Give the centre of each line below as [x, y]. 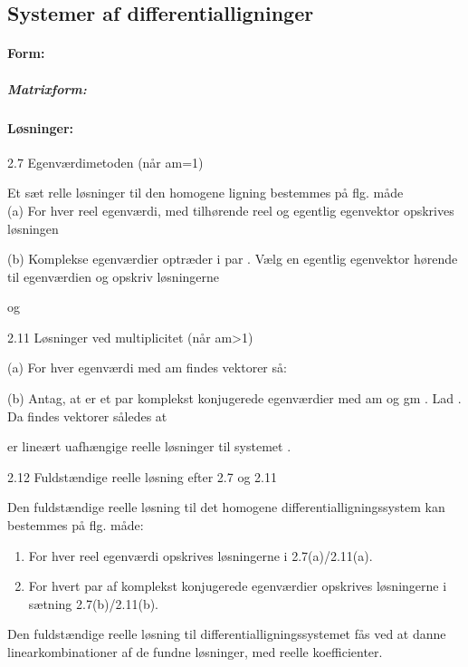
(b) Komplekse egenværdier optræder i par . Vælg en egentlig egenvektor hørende [233, 259]
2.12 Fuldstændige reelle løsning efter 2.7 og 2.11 [142, 476]
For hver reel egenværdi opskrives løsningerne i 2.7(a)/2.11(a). [201, 555]
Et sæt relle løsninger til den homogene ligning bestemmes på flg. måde [205, 193]
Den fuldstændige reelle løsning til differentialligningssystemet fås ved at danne [227, 634]
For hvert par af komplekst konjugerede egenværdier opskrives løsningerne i [238, 586]
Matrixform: [47, 88]
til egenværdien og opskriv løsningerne [114, 276]
